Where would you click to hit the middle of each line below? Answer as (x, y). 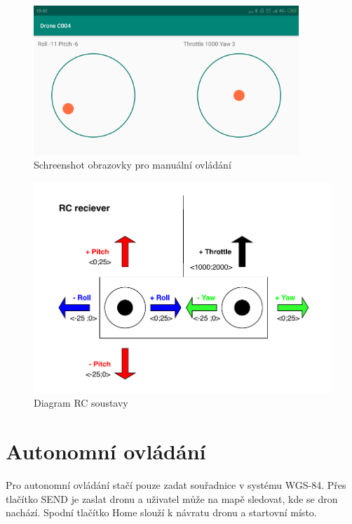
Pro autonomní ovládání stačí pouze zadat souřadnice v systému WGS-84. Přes (176, 484)
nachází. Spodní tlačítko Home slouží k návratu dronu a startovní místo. (161, 512)
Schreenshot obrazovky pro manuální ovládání (133, 165)
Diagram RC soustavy (81, 403)
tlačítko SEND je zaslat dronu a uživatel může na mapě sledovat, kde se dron (172, 498)
